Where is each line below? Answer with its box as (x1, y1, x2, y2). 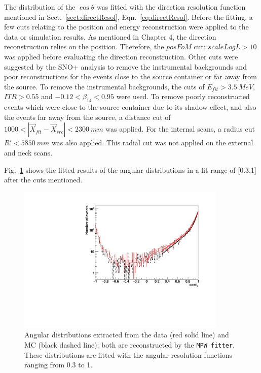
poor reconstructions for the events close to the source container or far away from (4, 71, 257, 82)
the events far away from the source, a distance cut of (4, 111, 171, 122)
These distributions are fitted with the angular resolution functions (24, 349, 233, 360)
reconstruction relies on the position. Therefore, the (4, 41, 164, 52)
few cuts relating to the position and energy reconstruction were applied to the (4, 21, 249, 32)
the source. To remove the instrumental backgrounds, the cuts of (4, 81, 205, 91)
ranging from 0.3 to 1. (24, 359, 93, 370)
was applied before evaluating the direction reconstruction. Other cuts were (4, 51, 238, 61)
